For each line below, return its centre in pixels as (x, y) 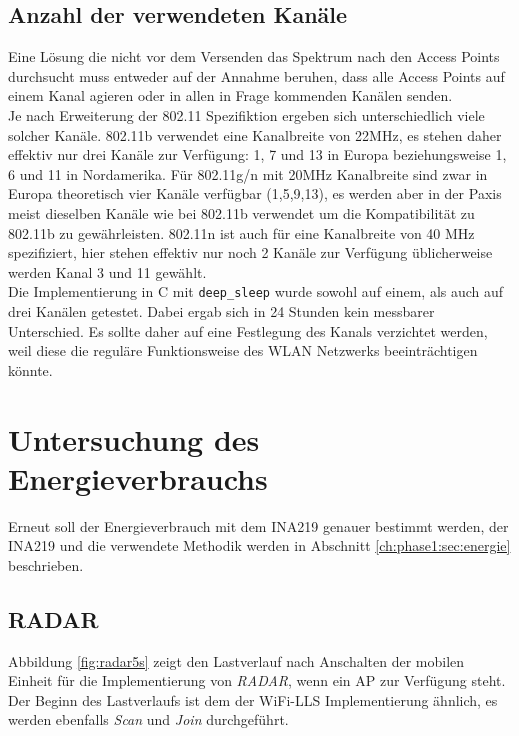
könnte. (30, 369)
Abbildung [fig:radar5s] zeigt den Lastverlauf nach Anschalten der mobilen (236, 660)
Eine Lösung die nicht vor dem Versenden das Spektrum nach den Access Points (254, 56)
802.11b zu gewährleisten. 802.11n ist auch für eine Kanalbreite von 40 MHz (241, 232)
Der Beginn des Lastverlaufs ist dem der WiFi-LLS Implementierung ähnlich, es (253, 699)
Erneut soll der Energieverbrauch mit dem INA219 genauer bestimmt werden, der (258, 525)
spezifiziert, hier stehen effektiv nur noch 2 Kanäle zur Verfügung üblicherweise (250, 252)
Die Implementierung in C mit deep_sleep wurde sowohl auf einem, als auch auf (256, 291)
